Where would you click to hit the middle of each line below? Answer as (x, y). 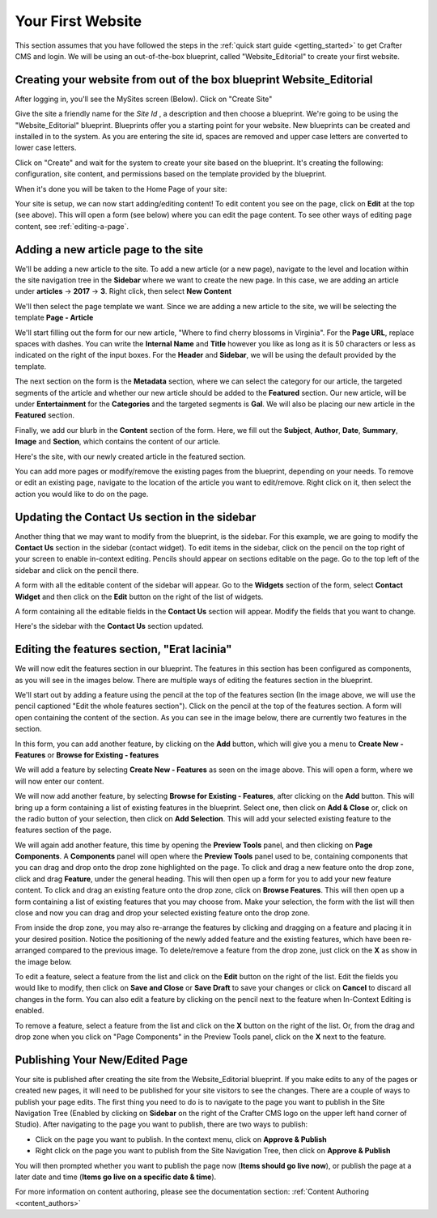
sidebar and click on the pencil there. (77, 570)
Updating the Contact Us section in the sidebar (136, 517)
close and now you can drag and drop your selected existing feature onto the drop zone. (163, 913)
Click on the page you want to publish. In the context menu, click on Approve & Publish (181, 1139)
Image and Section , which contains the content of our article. (118, 442)
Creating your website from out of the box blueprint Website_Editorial (194, 80)
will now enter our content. (59, 781)
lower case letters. (46, 148)
